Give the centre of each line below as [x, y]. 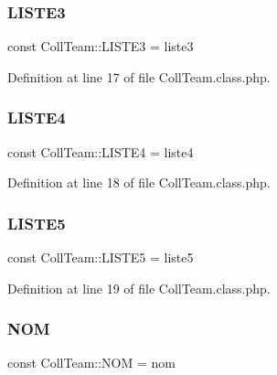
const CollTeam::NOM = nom [92, 363]
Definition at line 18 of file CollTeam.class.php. [139, 182]
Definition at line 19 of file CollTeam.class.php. [139, 288]
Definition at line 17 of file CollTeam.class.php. [139, 76]
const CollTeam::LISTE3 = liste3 [101, 46]
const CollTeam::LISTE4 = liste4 [101, 151]
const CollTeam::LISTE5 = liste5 [101, 257]
